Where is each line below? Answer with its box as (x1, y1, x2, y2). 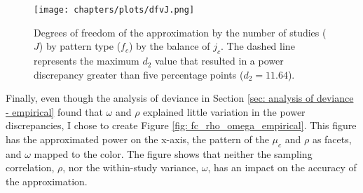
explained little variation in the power (143, 104, 306, 119)
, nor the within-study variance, (62, 160, 199, 175)
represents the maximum (34, 53, 139, 68)
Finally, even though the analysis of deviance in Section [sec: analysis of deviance (6, 91, 354, 105)
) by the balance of (129, 39, 210, 53)
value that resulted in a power (155, 53, 284, 68)
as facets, (312, 132, 352, 147)
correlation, (6, 160, 55, 175)
